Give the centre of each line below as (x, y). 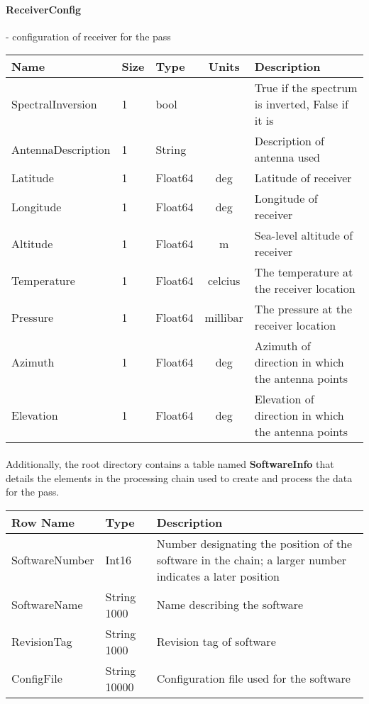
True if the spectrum (306, 88)
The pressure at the (303, 309)
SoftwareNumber (53, 559)
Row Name (43, 522)
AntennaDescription (61, 149)
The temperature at (304, 272)
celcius (224, 280)
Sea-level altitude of (304, 235)
